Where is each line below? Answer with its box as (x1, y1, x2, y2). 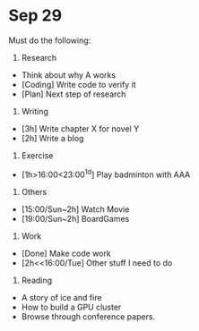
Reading (21, 275, 53, 285)
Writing (21, 106, 48, 116)
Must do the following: (8, 35, 91, 46)
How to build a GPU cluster (21, 301, 122, 312)
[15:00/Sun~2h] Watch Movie (21, 203, 130, 215)
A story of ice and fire (21, 292, 102, 302)
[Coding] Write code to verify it (21, 79, 136, 89)
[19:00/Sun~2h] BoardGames (21, 213, 130, 224)
